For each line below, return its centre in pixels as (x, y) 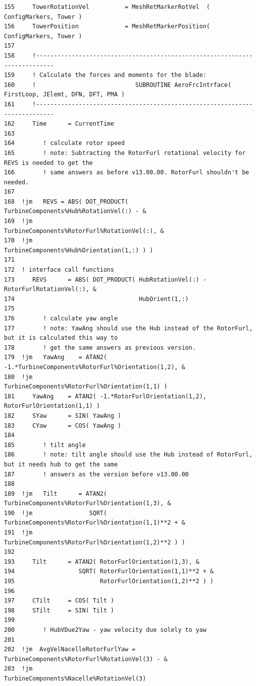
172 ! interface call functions (59, 270)
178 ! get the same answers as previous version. (100, 347)
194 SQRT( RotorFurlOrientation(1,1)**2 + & (109, 572)
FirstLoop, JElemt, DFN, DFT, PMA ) (64, 95)
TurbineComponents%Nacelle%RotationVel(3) (75, 678)
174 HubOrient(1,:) (96, 299)
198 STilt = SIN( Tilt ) (59, 610)
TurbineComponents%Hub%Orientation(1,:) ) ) (79, 250)
